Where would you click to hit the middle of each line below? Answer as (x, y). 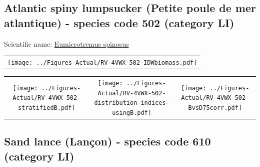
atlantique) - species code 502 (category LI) (119, 22)
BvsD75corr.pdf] (215, 108)
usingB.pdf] (132, 113)
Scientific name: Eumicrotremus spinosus (66, 43)
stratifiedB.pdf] (46, 108)
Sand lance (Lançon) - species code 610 (107, 141)
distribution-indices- (132, 103)
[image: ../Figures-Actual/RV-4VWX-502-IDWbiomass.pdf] (102, 62)
